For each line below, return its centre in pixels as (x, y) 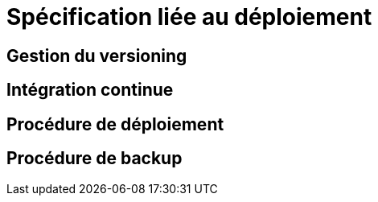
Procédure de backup (94, 159)
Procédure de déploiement (115, 124)
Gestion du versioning (97, 56)
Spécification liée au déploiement (189, 17)
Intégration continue (90, 90)
